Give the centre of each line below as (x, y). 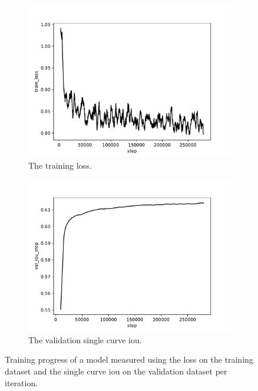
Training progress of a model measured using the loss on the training (129, 359)
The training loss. (60, 165)
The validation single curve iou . (85, 339)
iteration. (21, 382)
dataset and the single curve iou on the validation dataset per (116, 371)
